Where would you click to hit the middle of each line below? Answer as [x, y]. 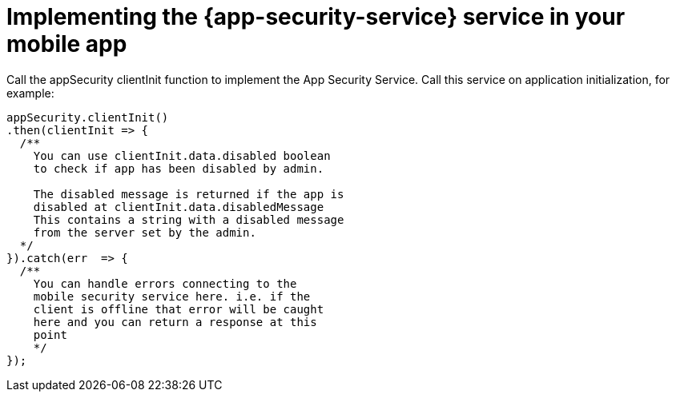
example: [30, 93]
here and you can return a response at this [175, 322]
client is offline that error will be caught [179, 309]
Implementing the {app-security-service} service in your [316, 17]
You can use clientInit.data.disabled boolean [182, 155]
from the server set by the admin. [145, 232]
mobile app [67, 44]
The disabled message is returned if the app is [189, 194]
